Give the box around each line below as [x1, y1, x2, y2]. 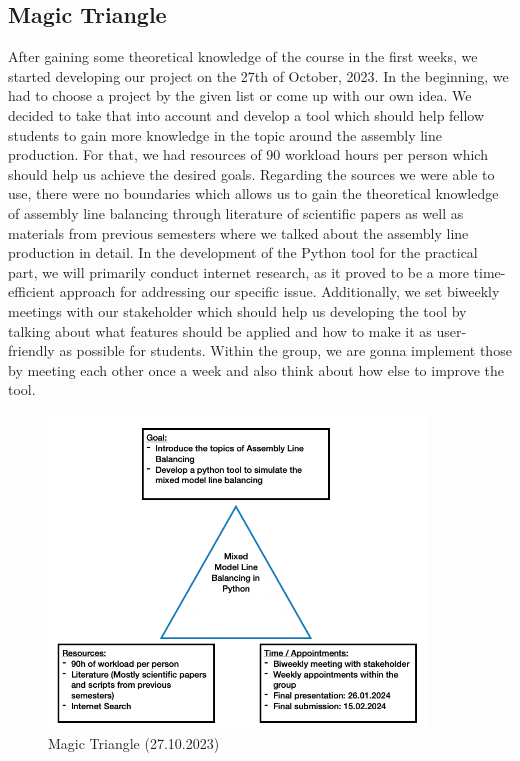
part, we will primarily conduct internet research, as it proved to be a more [8, 261, 469, 282]
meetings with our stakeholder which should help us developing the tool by [8, 300, 467, 321]
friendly [8, 340, 55, 361]
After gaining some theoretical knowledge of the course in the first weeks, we [8, 46, 478, 67]
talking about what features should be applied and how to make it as [8, 320, 432, 341]
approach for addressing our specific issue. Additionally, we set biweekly [59, 281, 500, 302]
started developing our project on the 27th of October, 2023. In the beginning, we [8, 65, 509, 86]
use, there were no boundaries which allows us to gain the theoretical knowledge [8, 183, 499, 204]
